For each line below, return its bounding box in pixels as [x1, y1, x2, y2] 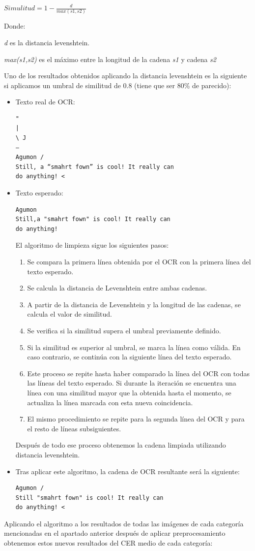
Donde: [4, 21, 26, 31]
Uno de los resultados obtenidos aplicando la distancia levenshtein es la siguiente [4, 70, 247, 81]
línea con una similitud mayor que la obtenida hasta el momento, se [27, 387, 231, 397]
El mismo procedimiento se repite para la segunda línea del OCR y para [27, 414, 245, 424]
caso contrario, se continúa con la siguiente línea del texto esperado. [27, 352, 232, 362]
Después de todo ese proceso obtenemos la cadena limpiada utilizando [15, 440, 226, 450]
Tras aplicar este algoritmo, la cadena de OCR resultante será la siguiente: [15, 466, 240, 476]
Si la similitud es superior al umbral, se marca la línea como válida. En [27, 342, 241, 352]
